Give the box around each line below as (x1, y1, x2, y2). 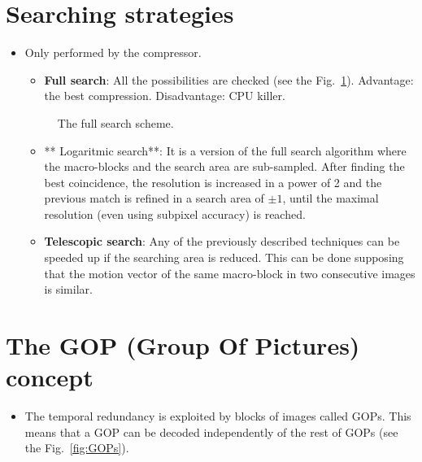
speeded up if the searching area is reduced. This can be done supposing (44, 249, 404, 266)
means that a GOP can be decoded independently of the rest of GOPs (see (24, 423, 398, 440)
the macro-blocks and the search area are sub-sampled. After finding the (44, 158, 405, 175)
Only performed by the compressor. (24, 44, 202, 61)
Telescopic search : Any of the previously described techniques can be (44, 233, 400, 250)
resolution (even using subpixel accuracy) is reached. (44, 205, 306, 222)
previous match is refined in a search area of (44, 190, 264, 207)
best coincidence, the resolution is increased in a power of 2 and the (44, 173, 382, 190)
